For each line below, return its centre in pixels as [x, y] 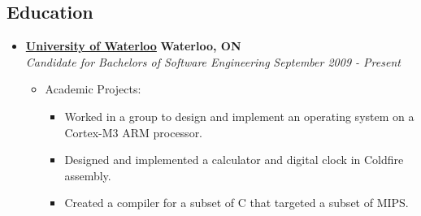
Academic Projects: [93, 89]
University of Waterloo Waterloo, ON [133, 46]
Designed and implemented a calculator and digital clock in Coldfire [234, 160]
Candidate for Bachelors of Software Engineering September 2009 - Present [213, 61]
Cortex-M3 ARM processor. [134, 132]
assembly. [88, 175]
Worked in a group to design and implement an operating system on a [239, 116]
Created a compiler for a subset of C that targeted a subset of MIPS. [237, 203]
